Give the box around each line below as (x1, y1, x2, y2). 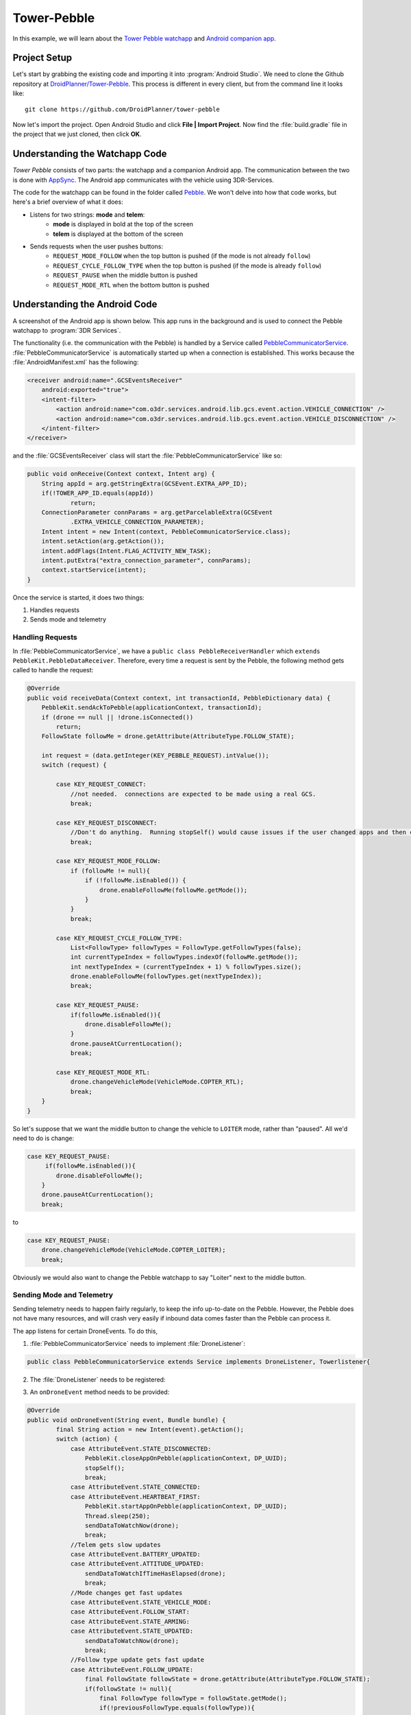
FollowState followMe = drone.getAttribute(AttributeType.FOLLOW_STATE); (41, 733, 295, 740)
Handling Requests (12, 632, 78, 642)
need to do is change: (12, 1134, 75, 1142)
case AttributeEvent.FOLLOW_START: (70, 1608, 190, 1616)
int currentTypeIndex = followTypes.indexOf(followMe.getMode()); (70, 954, 298, 961)
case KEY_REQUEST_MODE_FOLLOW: (55, 858, 161, 865)
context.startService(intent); (41, 566, 147, 574)
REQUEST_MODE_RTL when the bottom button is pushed (53, 281, 210, 289)
